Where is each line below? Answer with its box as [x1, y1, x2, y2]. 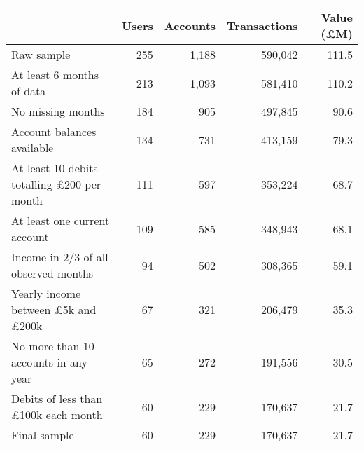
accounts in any [11, 354, 87, 370]
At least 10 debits [11, 160, 98, 176]
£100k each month [11, 406, 103, 423]
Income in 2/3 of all [11, 249, 108, 265]
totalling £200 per [11, 176, 101, 192]
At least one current [11, 212, 110, 228]
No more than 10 [11, 338, 94, 354]
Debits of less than [11, 390, 103, 406]
